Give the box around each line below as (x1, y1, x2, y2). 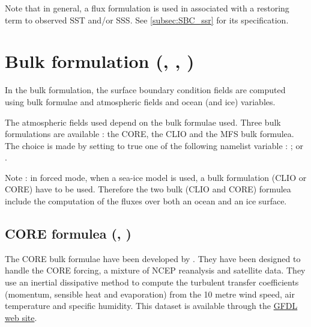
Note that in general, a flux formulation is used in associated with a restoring (5, 2, 289, 14)
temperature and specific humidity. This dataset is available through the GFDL (5, 299, 298, 312)
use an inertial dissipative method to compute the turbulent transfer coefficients (5, 276, 299, 289)
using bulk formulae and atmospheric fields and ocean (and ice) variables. (5, 95, 276, 108)
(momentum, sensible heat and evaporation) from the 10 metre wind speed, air (5, 287, 295, 300)
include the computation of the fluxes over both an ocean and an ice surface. (5, 195, 287, 207)
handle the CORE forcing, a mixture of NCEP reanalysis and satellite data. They (5, 264, 306, 277)
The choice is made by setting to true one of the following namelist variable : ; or (5, 139, 303, 151)
